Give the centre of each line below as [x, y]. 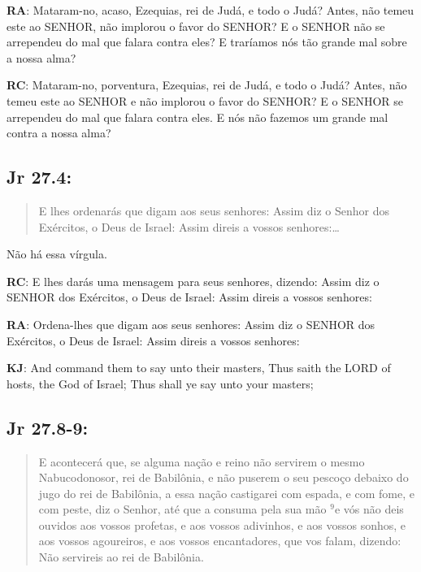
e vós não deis [369, 509]
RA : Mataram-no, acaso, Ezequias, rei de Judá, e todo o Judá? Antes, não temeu [210, 10]
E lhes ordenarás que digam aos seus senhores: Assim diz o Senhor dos [214, 210]
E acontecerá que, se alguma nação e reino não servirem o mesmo [202, 461]
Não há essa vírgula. [57, 254]
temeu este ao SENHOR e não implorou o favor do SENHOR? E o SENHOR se [205, 100]
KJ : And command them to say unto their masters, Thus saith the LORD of [199, 368]
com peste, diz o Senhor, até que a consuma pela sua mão [182, 509]
